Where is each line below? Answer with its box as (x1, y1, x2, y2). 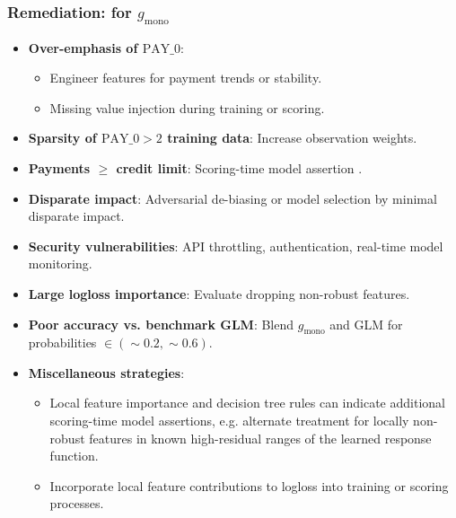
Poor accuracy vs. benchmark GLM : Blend (28, 314, 294, 333)
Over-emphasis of (28, 38, 138, 57)
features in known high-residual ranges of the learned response (89, 428, 432, 447)
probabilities (28, 333, 97, 352)
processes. (49, 494, 104, 513)
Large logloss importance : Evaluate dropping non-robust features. (28, 284, 410, 303)
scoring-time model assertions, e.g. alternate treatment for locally (49, 411, 409, 430)
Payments (28, 158, 91, 177)
